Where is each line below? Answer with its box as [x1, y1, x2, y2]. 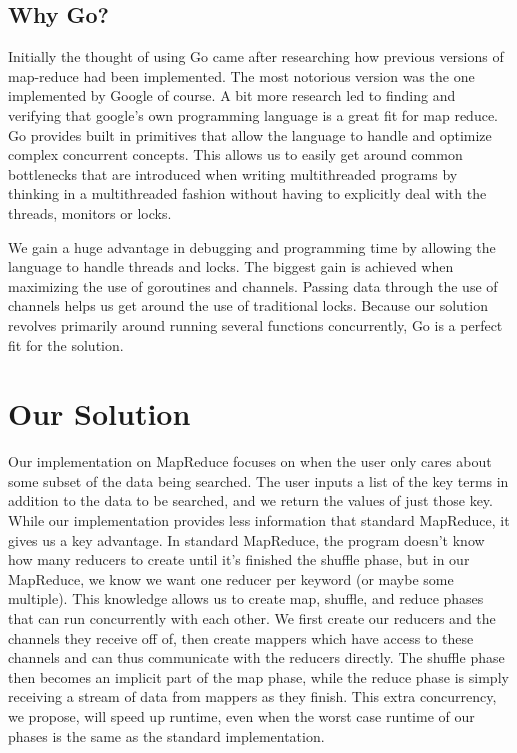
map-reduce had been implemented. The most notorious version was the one [8, 65, 475, 86]
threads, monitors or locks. [8, 202, 172, 223]
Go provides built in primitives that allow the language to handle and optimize [8, 124, 492, 145]
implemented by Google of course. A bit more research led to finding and [8, 85, 456, 106]
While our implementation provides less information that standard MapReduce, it [8, 510, 510, 531]
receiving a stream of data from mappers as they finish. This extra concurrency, [8, 686, 497, 707]
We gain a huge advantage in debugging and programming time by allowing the [8, 236, 496, 257]
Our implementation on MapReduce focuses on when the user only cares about [8, 451, 492, 472]
